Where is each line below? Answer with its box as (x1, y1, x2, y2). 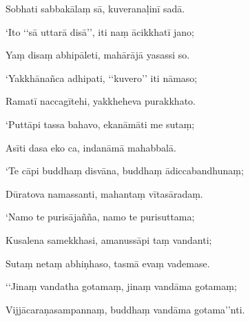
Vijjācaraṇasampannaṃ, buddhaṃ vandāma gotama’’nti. (6, 302, 245, 316)
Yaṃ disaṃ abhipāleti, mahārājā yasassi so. (6, 48, 190, 62)
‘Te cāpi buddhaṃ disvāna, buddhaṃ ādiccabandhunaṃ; (6, 163, 244, 178)
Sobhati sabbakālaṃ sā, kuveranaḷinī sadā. (6, 1, 185, 15)
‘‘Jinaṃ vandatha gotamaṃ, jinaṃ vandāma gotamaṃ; (6, 279, 237, 293)
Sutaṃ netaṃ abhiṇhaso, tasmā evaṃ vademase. (6, 256, 210, 270)
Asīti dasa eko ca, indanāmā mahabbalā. (6, 140, 176, 154)
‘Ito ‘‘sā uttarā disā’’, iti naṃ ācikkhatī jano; (6, 24, 195, 39)
